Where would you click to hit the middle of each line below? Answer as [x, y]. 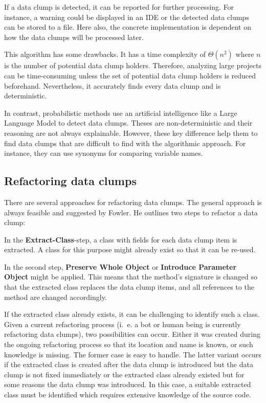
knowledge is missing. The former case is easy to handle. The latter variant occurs [133, 354]
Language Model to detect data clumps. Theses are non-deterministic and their [128, 123]
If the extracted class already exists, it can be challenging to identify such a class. [132, 314]
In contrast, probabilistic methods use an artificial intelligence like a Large [121, 113]
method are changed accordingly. [56, 297]
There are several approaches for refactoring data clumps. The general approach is [133, 202]
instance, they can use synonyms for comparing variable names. [104, 153]
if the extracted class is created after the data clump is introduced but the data [129, 364]
